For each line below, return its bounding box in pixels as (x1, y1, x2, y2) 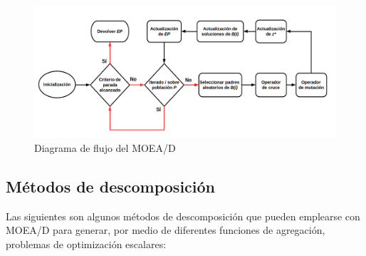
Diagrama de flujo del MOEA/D (34, 140, 176, 155)
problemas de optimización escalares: (6, 237, 167, 252)
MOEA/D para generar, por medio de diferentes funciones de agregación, (6, 222, 325, 237)
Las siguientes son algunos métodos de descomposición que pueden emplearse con (6, 208, 360, 223)
